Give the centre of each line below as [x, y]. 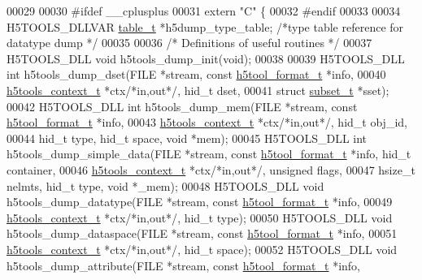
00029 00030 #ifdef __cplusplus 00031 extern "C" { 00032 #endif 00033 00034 [204, 11]
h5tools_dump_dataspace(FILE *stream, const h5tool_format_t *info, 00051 [202, 233]
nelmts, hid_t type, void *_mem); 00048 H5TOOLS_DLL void [165, 185]
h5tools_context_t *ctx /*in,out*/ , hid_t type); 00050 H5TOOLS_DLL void [200, 217]
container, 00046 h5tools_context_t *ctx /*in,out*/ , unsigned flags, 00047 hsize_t [211, 169]
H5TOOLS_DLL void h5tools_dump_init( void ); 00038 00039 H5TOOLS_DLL [206, 58]
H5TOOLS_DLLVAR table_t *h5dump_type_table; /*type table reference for [205, 26]
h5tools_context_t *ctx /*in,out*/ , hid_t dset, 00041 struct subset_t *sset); [198, 90]
